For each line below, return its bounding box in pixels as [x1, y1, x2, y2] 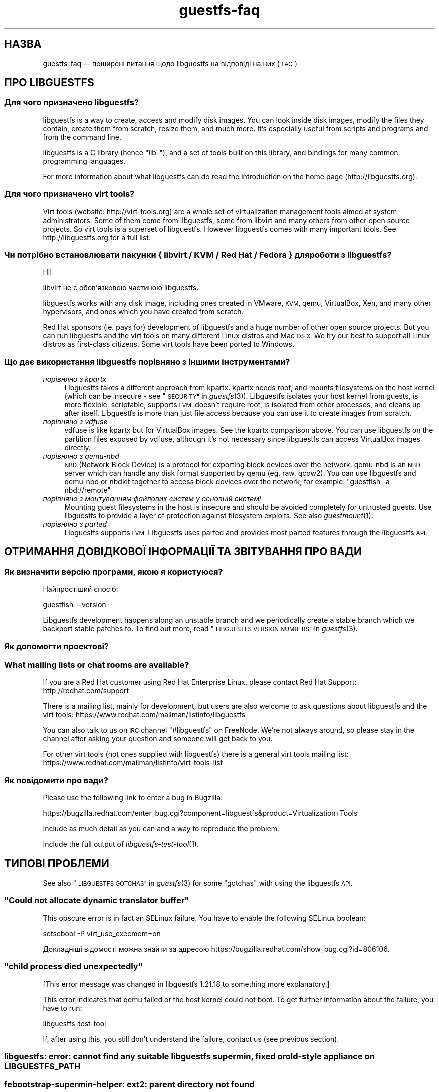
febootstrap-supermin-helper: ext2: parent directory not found [4, 1079, 255, 1090]
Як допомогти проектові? [4, 641, 109, 651]
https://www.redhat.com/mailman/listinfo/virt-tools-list [43, 758, 223, 767]
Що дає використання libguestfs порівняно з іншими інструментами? [4, 356, 290, 367]
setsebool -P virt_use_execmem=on [43, 929, 161, 938]
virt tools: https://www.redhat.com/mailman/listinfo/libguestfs [43, 710, 245, 719]
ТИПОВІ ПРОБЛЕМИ [4, 857, 109, 870]
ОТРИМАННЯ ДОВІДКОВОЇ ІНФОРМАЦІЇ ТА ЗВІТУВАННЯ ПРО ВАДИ [4, 545, 362, 558]
